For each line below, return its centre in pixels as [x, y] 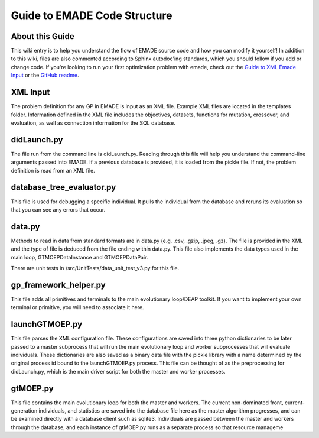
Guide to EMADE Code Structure [92, 15]
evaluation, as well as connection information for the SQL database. [93, 123]
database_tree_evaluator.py [64, 187]
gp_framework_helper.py [58, 285]
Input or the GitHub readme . [45, 75]
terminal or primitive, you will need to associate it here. [77, 307]
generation [24, 411]
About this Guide [43, 36]
